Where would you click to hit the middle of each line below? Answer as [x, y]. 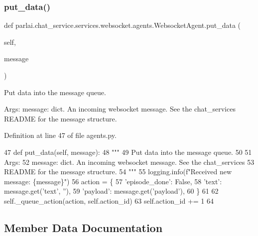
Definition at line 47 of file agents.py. [60, 135]
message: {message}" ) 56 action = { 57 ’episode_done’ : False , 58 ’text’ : [113, 181]
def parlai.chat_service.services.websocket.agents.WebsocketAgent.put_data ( [123, 25]
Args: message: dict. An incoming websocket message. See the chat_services [120, 109]
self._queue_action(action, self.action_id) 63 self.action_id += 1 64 [109, 200]
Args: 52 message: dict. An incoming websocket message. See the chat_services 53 [129, 162]
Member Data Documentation [83, 227]
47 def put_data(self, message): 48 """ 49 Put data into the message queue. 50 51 [128, 152]
